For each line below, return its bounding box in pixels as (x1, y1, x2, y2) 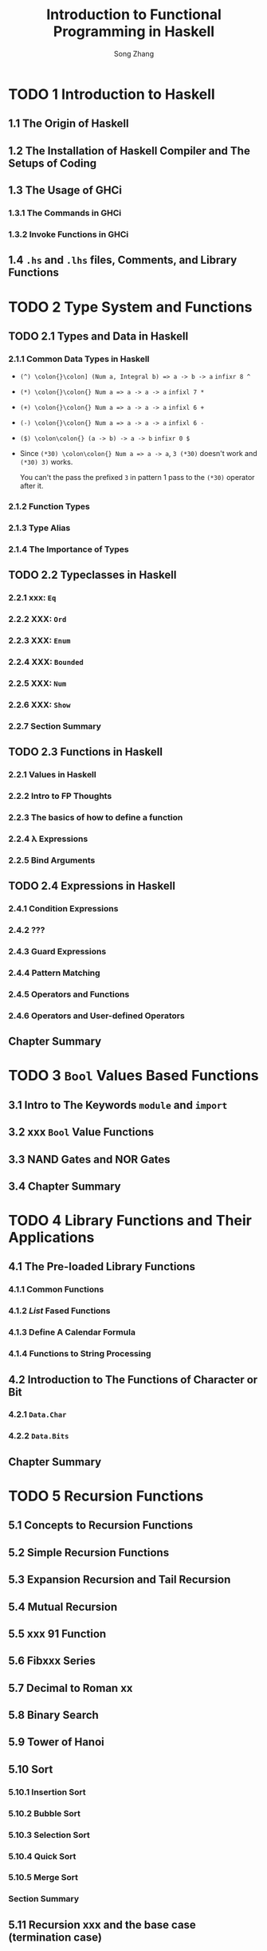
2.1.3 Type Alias (8, 522, 71, 533)
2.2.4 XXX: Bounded (8, 656, 84, 667)
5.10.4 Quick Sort (8, 1851, 77, 1862)
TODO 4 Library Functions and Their (8, 1212, 253, 1229)
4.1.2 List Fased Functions (8, 1305, 111, 1316)
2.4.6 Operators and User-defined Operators (8, 1010, 185, 1021)
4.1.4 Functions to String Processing (8, 1348, 151, 1359)
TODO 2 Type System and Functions (8, 297, 253, 316)
